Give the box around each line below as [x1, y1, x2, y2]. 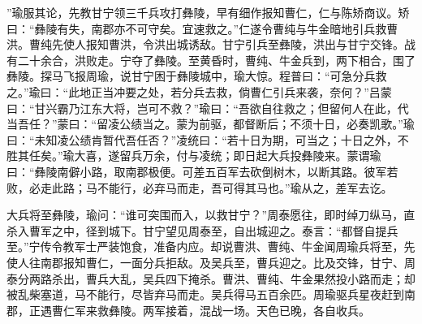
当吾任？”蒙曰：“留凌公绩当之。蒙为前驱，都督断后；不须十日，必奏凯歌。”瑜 [6, 115, 415, 132]
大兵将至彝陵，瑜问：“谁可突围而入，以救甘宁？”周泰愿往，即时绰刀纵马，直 [6, 206, 416, 223]
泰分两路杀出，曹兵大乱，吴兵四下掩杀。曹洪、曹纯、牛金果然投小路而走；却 [6, 270, 416, 287]
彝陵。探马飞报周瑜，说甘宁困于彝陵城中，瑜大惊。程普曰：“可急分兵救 [6, 67, 387, 84]
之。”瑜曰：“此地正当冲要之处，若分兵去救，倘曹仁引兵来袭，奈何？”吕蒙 [6, 83, 392, 100]
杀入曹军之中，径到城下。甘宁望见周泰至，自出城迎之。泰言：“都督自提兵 [6, 222, 398, 239]
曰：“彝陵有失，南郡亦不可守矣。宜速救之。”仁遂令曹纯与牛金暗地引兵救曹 [6, 19, 398, 37]
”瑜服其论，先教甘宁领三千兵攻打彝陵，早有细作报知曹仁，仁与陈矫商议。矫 [6, 4, 410, 20]
